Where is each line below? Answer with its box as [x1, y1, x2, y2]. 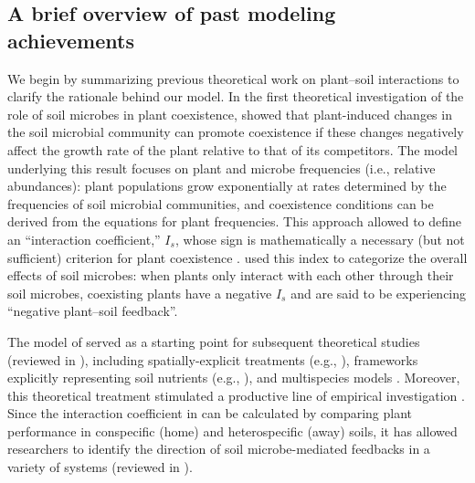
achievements [7, 26, 134, 54]
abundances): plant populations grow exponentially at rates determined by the [7, 176, 447, 195]
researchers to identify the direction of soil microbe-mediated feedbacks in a [7, 439, 430, 458]
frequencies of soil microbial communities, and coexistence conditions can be [7, 194, 434, 213]
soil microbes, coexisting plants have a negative [7, 283, 272, 302]
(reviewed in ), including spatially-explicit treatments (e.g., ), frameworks [7, 350, 418, 369]
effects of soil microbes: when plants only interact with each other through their [7, 266, 454, 285]
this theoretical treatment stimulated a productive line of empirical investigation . [7, 385, 465, 404]
